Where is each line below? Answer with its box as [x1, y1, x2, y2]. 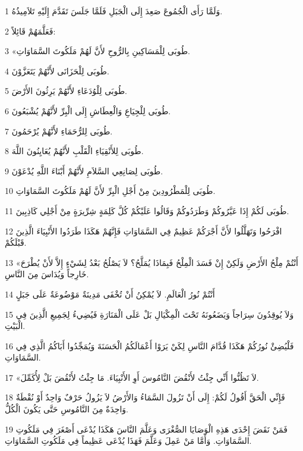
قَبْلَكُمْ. [5, 236, 27, 249]
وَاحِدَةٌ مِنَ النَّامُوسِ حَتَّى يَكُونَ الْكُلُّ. [5, 403, 129, 415]
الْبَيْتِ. [5, 320, 26, 332]
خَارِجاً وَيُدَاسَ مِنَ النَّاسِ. [5, 268, 89, 280]
